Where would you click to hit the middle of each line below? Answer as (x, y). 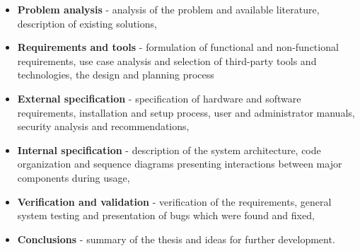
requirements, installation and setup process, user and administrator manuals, (186, 112)
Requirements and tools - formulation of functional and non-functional (178, 47)
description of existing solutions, (87, 23)
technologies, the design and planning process (116, 75)
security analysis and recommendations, (103, 126)
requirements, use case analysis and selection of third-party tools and (167, 60)
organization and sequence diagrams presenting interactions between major (180, 164)
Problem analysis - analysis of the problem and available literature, (168, 9)
